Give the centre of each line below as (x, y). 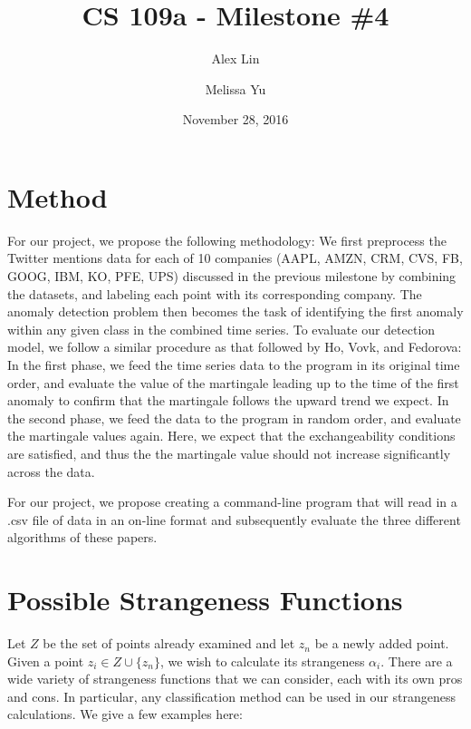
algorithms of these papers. (82, 537)
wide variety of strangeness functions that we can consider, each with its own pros (235, 679)
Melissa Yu (235, 88)
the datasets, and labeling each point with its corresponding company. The (215, 293)
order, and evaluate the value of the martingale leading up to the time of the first (233, 382)
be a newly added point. (382, 643)
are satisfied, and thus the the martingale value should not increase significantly (229, 453)
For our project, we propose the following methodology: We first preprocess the (227, 240)
